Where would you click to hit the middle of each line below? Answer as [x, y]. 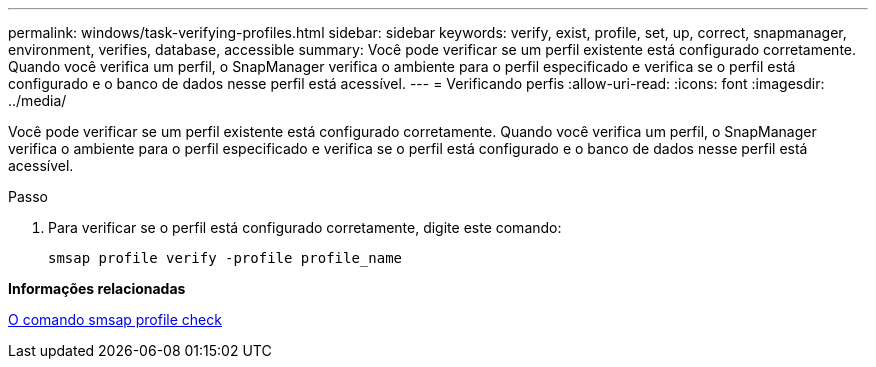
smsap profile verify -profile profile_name [225, 258]
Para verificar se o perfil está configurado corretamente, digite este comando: [305, 227]
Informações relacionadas [97, 288]
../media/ [37, 100]
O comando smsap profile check [115, 319]
